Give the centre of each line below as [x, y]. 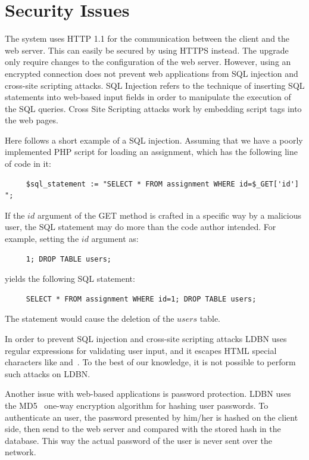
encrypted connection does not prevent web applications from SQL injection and [152, 73]
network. [21, 452]
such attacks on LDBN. [48, 373]
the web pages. [32, 120]
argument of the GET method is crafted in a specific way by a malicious [169, 215]
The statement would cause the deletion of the [90, 318]
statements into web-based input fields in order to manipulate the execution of [148, 97]
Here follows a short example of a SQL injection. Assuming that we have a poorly [154, 140]
